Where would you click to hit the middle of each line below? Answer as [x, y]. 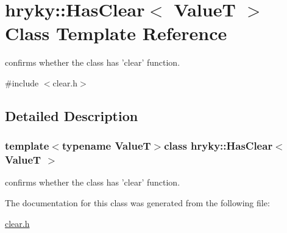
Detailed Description [72, 115]
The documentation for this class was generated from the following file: [137, 203]
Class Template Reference [116, 33]
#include [22, 82]
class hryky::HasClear [218, 146]
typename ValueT [106, 146]
